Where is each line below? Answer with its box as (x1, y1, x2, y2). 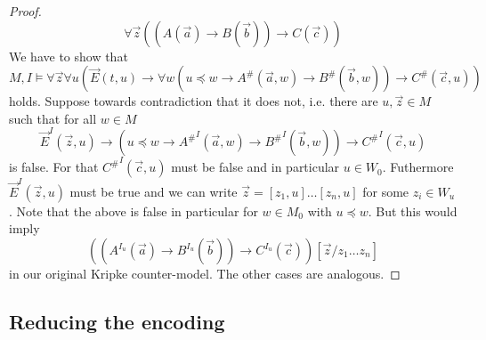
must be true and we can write (69, 182, 238, 200)
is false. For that (9, 158, 99, 176)
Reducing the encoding (9, 307, 225, 335)
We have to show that (9, 46, 128, 65)
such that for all (9, 109, 97, 127)
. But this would (368, 201, 458, 220)
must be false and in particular (171, 158, 340, 176)
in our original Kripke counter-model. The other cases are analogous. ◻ (9, 264, 401, 282)
